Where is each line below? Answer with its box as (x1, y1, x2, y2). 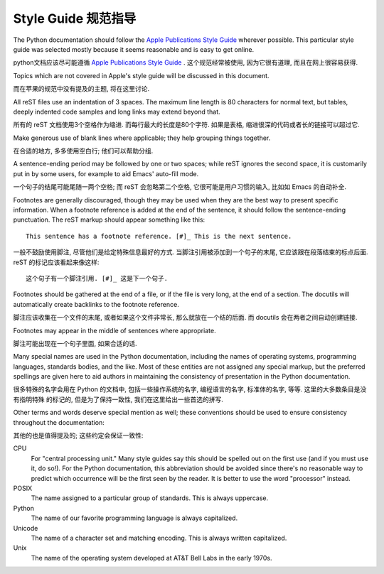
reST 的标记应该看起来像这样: (13, 258, 100, 266)
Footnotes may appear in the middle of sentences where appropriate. (13, 326, 216, 335)
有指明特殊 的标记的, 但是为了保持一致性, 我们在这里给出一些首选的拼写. (13, 395, 223, 404)
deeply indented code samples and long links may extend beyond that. (13, 107, 220, 116)
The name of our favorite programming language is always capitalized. (31, 514, 238, 522)
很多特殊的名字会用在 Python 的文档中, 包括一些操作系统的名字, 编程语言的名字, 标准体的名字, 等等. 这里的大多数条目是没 (13, 385, 367, 394)
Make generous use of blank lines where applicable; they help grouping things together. (13, 134, 271, 142)
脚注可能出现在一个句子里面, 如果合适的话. (13, 339, 138, 347)
